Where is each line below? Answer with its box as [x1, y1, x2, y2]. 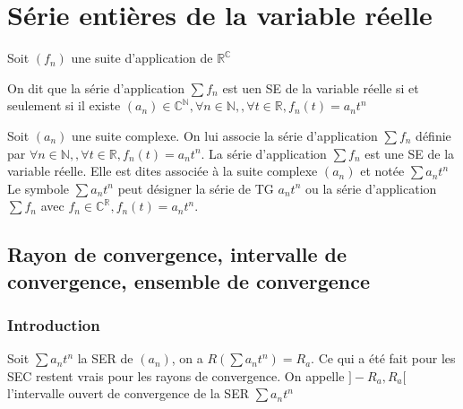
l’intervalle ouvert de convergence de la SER [7, 384, 249, 403]
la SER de [77, 349, 133, 368]
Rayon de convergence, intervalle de [7, 240, 347, 268]
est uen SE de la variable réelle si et [222, 78, 419, 97]
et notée [360, 161, 405, 180]
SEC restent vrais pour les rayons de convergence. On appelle [7, 366, 345, 385]
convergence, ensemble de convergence [7, 266, 371, 294]
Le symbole [7, 178, 70, 197]
